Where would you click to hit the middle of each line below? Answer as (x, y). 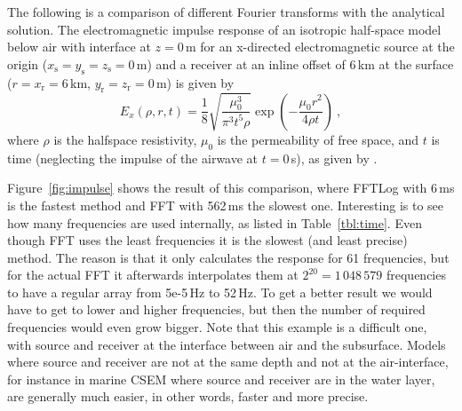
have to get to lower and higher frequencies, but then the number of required (216, 309)
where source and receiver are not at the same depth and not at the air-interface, (228, 362)
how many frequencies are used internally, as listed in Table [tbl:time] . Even (215, 222)
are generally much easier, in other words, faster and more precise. (188, 396)
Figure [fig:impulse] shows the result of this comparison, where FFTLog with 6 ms (231, 188)
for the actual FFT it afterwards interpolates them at (153, 275)
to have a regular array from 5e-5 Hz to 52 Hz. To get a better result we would (220, 292)
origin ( (28, 63)
